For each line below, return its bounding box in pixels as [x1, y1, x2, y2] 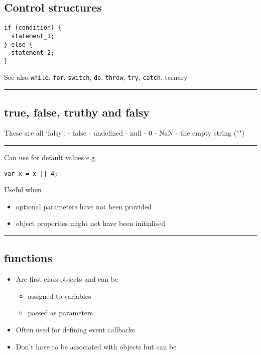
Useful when [4, 184, 42, 195]
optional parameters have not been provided [16, 201, 152, 211]
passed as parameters [28, 307, 93, 318]
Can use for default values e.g [4, 152, 95, 162]
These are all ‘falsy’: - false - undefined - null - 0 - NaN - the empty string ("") [4, 128, 245, 138]
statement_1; [11, 32, 55, 40]
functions [4, 250, 53, 266]
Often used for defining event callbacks [16, 324, 135, 334]
